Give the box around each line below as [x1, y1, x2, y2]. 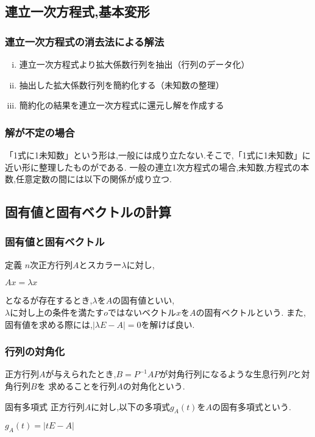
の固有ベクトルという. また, [196, 305, 306, 318]
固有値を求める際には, [5, 318, 93, 330]
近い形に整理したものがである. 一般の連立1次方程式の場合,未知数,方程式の [5, 160, 301, 173]
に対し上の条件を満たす [10, 305, 104, 318]
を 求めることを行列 [37, 379, 117, 392]
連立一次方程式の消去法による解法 [5, 34, 165, 49]
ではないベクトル [107, 305, 176, 318]
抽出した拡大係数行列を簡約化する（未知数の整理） [19, 78, 224, 91]
